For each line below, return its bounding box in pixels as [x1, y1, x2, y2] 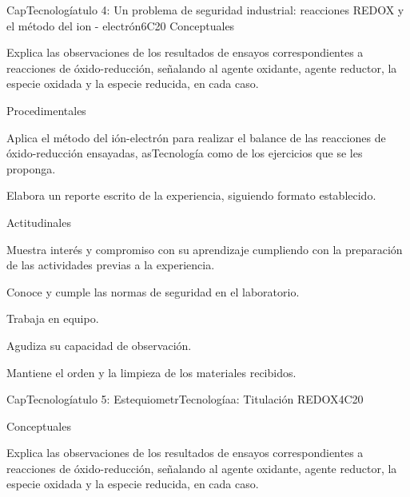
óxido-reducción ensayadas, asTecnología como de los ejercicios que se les [6, 145, 363, 161]
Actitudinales [6, 213, 71, 230]
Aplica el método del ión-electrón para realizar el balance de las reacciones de [6, 129, 386, 145]
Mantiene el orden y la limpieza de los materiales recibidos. [6, 364, 297, 380]
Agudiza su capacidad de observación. [6, 336, 192, 353]
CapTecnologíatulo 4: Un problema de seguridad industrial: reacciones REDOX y [6, 2, 404, 18]
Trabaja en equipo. [6, 310, 99, 327]
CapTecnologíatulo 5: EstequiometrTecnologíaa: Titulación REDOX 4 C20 [6, 391, 364, 408]
